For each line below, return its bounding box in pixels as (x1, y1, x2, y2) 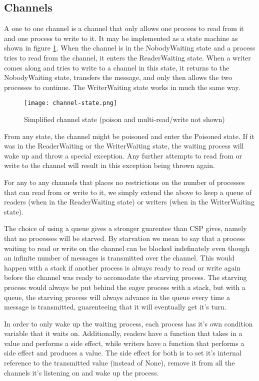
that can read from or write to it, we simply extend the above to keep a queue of (4, 186, 251, 197)
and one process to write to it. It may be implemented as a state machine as (4, 32, 238, 43)
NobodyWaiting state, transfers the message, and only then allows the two (4, 72, 232, 82)
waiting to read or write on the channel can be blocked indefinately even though (4, 242, 249, 253)
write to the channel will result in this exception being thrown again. (4, 160, 215, 170)
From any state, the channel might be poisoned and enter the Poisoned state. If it (4, 130, 254, 141)
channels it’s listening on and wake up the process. (4, 367, 159, 377)
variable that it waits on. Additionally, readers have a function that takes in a (4, 328, 242, 338)
